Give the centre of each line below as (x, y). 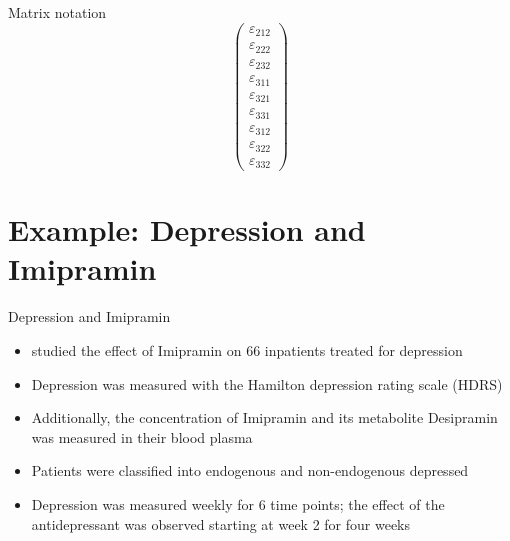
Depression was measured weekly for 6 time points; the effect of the (238, 503)
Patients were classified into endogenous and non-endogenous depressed (250, 470)
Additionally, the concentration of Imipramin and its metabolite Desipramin (264, 417)
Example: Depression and (187, 229)
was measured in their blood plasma (142, 436)
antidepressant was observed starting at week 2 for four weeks (221, 523)
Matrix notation (57, 12)
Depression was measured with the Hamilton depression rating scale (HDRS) (267, 383)
